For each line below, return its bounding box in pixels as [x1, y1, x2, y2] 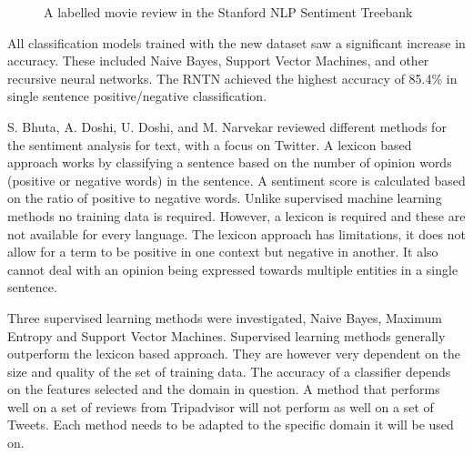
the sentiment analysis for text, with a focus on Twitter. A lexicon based [7, 135, 412, 154]
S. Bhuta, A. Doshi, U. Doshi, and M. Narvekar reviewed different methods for [7, 116, 447, 136]
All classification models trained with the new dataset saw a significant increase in [7, 33, 466, 52]
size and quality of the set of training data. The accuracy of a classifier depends [7, 361, 451, 380]
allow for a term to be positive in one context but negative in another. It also [7, 242, 438, 261]
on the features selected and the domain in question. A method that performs [7, 379, 440, 399]
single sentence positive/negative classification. [7, 86, 267, 106]
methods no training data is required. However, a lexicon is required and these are [7, 206, 466, 225]
